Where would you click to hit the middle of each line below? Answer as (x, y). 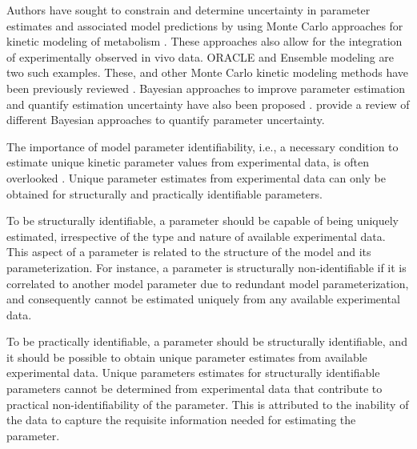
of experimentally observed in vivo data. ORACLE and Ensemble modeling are (200, 56)
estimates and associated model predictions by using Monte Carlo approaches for (205, 25)
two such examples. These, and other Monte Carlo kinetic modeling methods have (208, 72)
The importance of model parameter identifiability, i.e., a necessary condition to (202, 146)
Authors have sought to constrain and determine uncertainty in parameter (188, 10)
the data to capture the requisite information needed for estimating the (181, 420)
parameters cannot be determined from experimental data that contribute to (194, 389)
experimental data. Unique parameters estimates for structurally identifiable (193, 373)
